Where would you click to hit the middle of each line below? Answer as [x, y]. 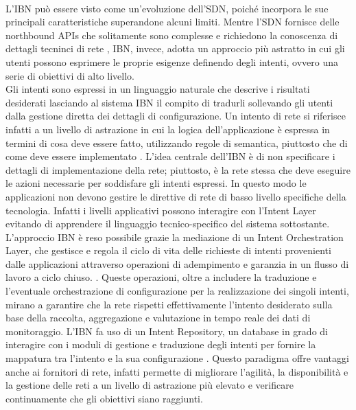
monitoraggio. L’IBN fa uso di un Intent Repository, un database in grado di [167, 331]
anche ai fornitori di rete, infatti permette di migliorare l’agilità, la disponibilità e [177, 371]
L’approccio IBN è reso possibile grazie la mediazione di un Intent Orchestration [175, 237]
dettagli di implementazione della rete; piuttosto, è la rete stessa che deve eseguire [178, 169]
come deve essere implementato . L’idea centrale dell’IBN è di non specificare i [170, 156]
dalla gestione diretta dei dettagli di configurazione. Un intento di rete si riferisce [176, 116]
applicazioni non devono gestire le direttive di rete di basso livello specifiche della [176, 196]
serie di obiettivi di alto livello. [70, 75]
